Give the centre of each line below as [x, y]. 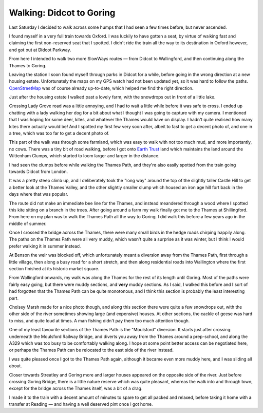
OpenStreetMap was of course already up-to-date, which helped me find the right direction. [101, 88]
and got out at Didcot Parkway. [40, 50]
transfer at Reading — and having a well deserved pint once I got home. [81, 404]
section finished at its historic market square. [54, 269]
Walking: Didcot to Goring [62, 13]
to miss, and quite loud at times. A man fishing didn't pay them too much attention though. [99, 320]
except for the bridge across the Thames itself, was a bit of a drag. [76, 388]
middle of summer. [28, 224]
